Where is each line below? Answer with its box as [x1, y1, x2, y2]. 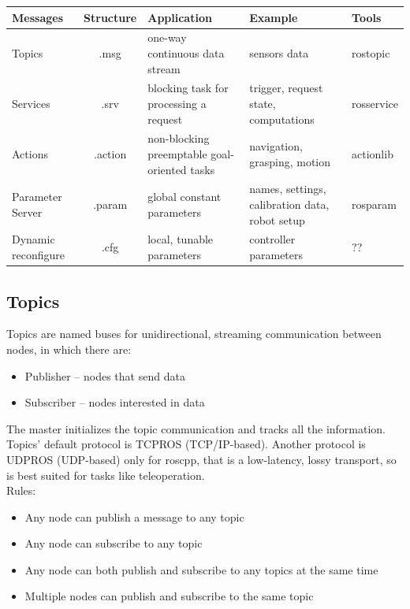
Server [12, 203, 43, 220]
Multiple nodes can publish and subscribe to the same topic [24, 588, 314, 604]
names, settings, [249, 180, 326, 197]
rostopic [352, 44, 390, 61]
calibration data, [249, 196, 330, 213]
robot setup [249, 211, 305, 228]
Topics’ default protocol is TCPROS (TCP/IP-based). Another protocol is [6, 436, 366, 452]
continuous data [147, 44, 225, 61]
